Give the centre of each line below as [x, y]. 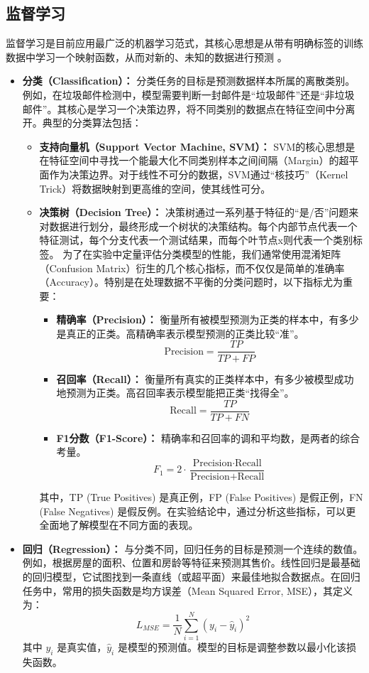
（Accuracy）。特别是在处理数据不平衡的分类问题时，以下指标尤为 [191, 282]
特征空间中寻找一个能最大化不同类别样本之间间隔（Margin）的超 [199, 160]
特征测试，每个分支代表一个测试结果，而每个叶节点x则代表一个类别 [196, 240]
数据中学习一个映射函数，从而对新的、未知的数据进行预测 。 [147, 56]
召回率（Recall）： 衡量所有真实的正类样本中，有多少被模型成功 [205, 378]
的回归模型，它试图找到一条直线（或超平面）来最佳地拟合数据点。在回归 [191, 577]
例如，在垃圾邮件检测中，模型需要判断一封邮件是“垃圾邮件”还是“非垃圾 [188, 94]
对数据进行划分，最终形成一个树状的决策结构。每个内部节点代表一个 [198, 226]
